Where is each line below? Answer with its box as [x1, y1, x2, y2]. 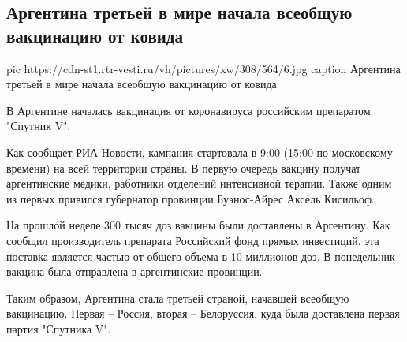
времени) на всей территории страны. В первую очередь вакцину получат [6, 159, 361, 176]
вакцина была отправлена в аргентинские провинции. [6, 263, 263, 280]
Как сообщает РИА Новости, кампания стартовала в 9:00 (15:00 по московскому [6, 143, 393, 160]
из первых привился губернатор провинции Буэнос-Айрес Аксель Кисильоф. [6, 190, 375, 206]
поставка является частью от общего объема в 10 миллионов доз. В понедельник [6, 247, 395, 264]
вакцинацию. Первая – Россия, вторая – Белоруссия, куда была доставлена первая [6, 305, 400, 322]
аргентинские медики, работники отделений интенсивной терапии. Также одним [6, 175, 392, 191]
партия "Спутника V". [6, 320, 111, 336]
